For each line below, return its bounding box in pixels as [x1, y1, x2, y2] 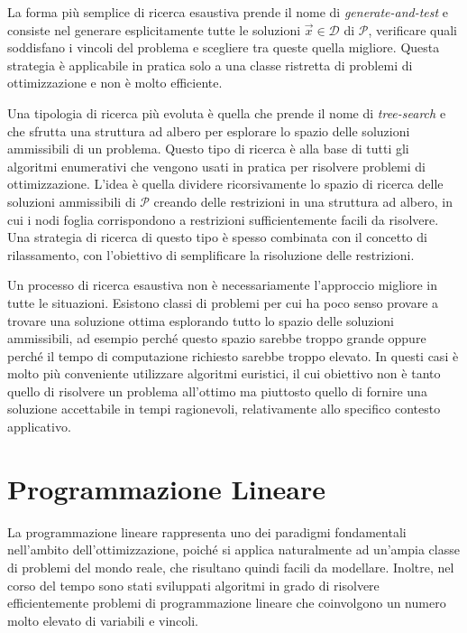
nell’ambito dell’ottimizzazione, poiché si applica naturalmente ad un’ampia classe [7, 540, 460, 559]
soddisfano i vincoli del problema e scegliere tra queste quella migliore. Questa [7, 38, 440, 57]
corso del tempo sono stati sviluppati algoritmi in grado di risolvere [7, 575, 380, 594]
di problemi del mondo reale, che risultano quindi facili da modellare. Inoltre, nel [7, 557, 454, 576]
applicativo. [7, 417, 71, 436]
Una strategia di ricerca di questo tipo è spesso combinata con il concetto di [7, 228, 427, 247]
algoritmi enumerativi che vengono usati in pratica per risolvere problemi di [7, 156, 426, 175]
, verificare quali [368, 20, 457, 39]
